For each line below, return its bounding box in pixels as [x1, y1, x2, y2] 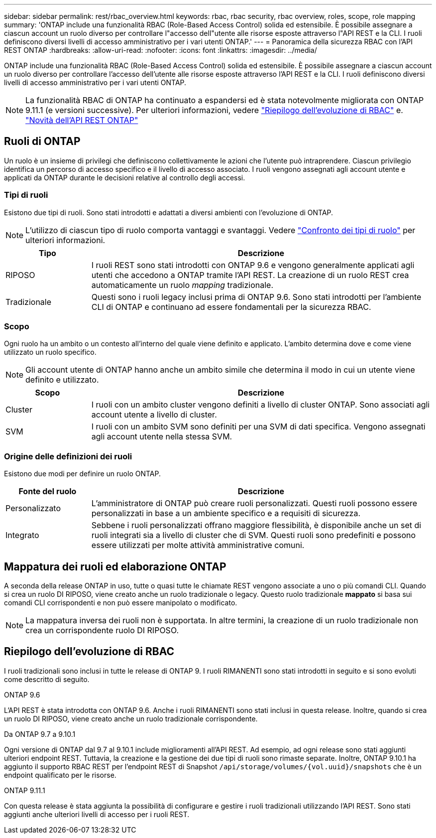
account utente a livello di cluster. [91, 410, 217, 420]
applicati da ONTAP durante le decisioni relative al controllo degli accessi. [4, 173, 245, 182]
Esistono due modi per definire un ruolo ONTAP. [4, 469, 161, 478]
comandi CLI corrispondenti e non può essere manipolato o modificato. [4, 598, 237, 607]
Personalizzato [5, 503, 61, 514]
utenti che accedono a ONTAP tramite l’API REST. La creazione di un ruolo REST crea [91, 270, 409, 280]
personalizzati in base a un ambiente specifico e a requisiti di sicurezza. [91, 508, 361, 519]
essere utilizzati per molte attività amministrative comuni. [91, 540, 305, 551]
